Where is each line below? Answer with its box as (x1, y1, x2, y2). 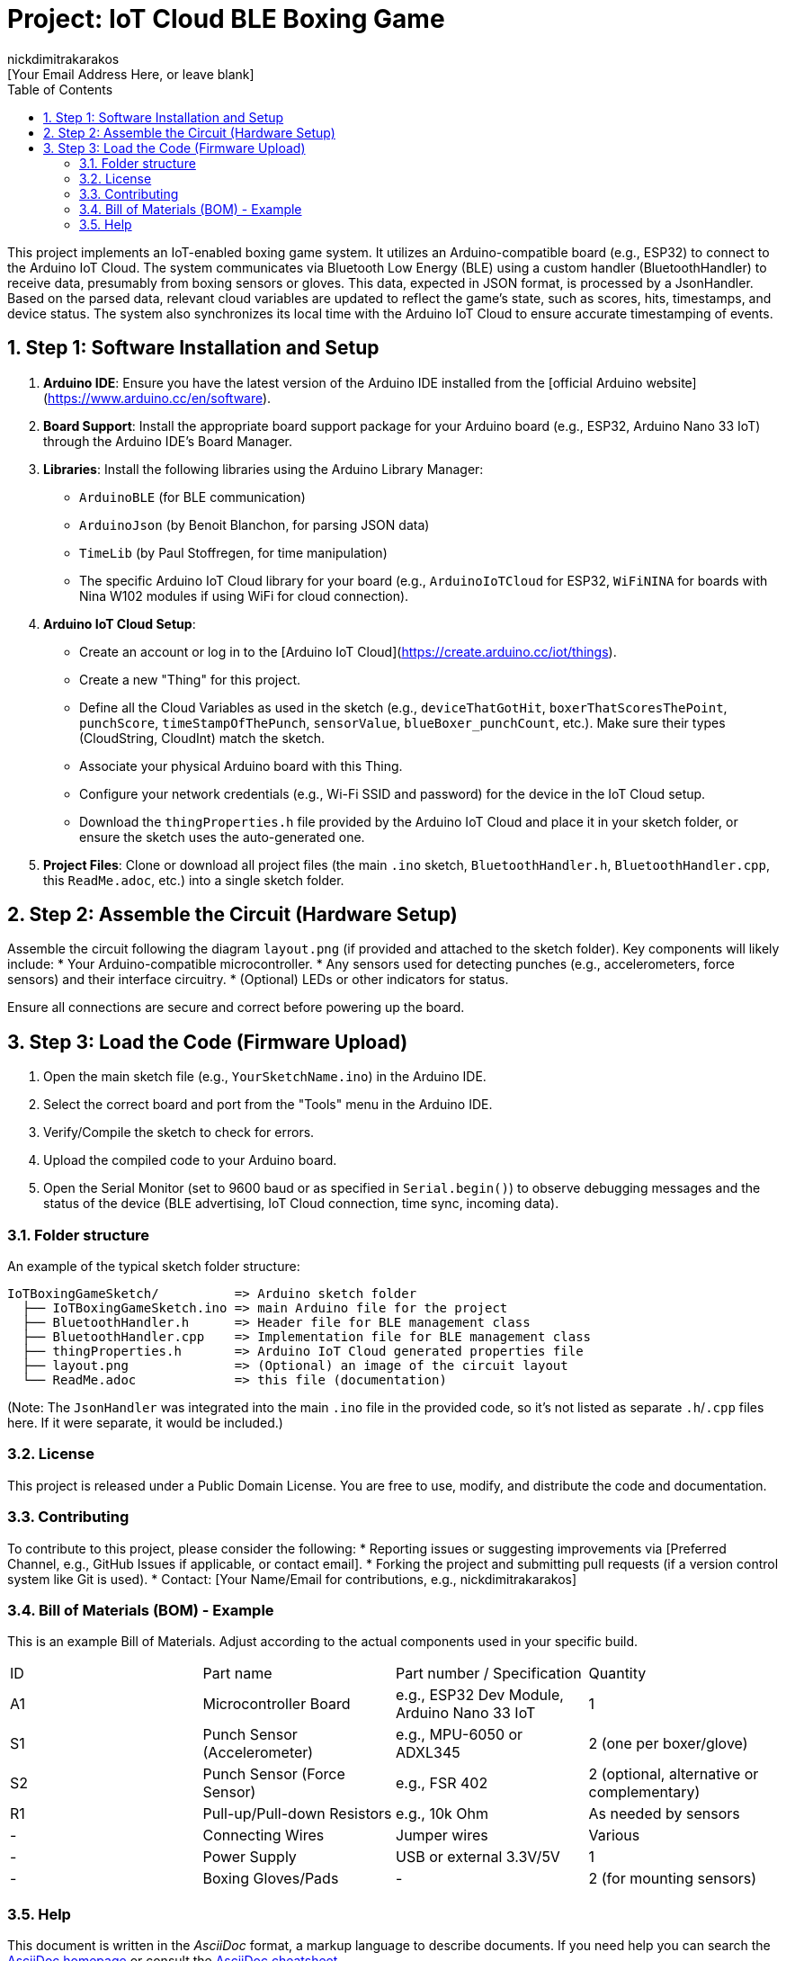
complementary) (588, 1783, 701, 1802)
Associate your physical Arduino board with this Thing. (79, 757, 403, 774)
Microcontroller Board (202, 1695, 351, 1714)
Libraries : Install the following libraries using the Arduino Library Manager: (43, 461, 484, 477)
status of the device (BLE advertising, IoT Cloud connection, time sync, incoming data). (43, 1195, 559, 1212)
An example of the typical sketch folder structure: (7, 1258, 300, 1275)
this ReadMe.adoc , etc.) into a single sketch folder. (43, 872, 344, 888)
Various (588, 1826, 640, 1845)
